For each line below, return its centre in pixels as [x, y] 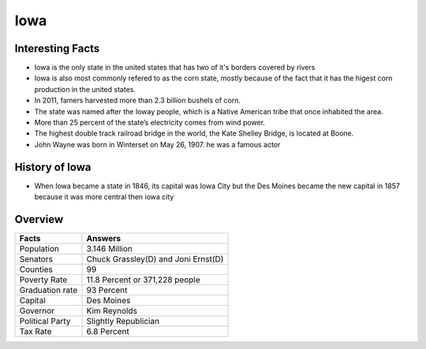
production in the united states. [85, 89]
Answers [104, 238]
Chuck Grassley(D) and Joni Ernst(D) [155, 259]
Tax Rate [35, 331]
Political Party [45, 321]
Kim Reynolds [112, 311]
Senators [36, 259]
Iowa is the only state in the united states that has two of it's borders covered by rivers [175, 68]
